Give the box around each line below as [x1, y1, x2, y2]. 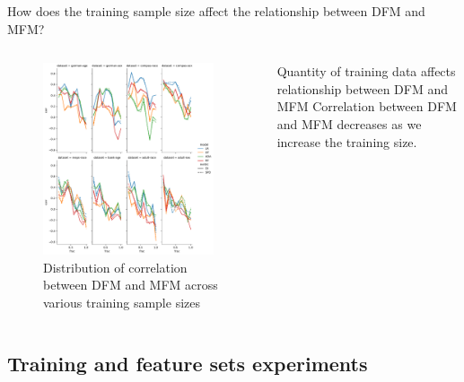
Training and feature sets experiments [7, 349, 368, 377]
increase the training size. [276, 132, 417, 151]
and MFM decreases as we [276, 114, 422, 133]
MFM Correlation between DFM [276, 97, 457, 116]
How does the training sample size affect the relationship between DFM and [7, 2, 425, 20]
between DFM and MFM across [43, 275, 218, 294]
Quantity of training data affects [276, 62, 456, 81]
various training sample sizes [43, 292, 200, 311]
